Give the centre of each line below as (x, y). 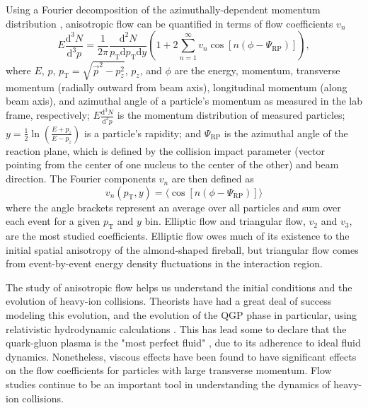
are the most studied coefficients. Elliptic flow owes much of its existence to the (178, 236)
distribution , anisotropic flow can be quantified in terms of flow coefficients (169, 23)
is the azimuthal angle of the (286, 133)
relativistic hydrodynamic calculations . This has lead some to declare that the (176, 328)
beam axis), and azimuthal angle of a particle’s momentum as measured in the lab (184, 101)
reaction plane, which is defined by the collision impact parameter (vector (166, 150)
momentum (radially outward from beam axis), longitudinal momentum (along (177, 87)
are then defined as (213, 179)
